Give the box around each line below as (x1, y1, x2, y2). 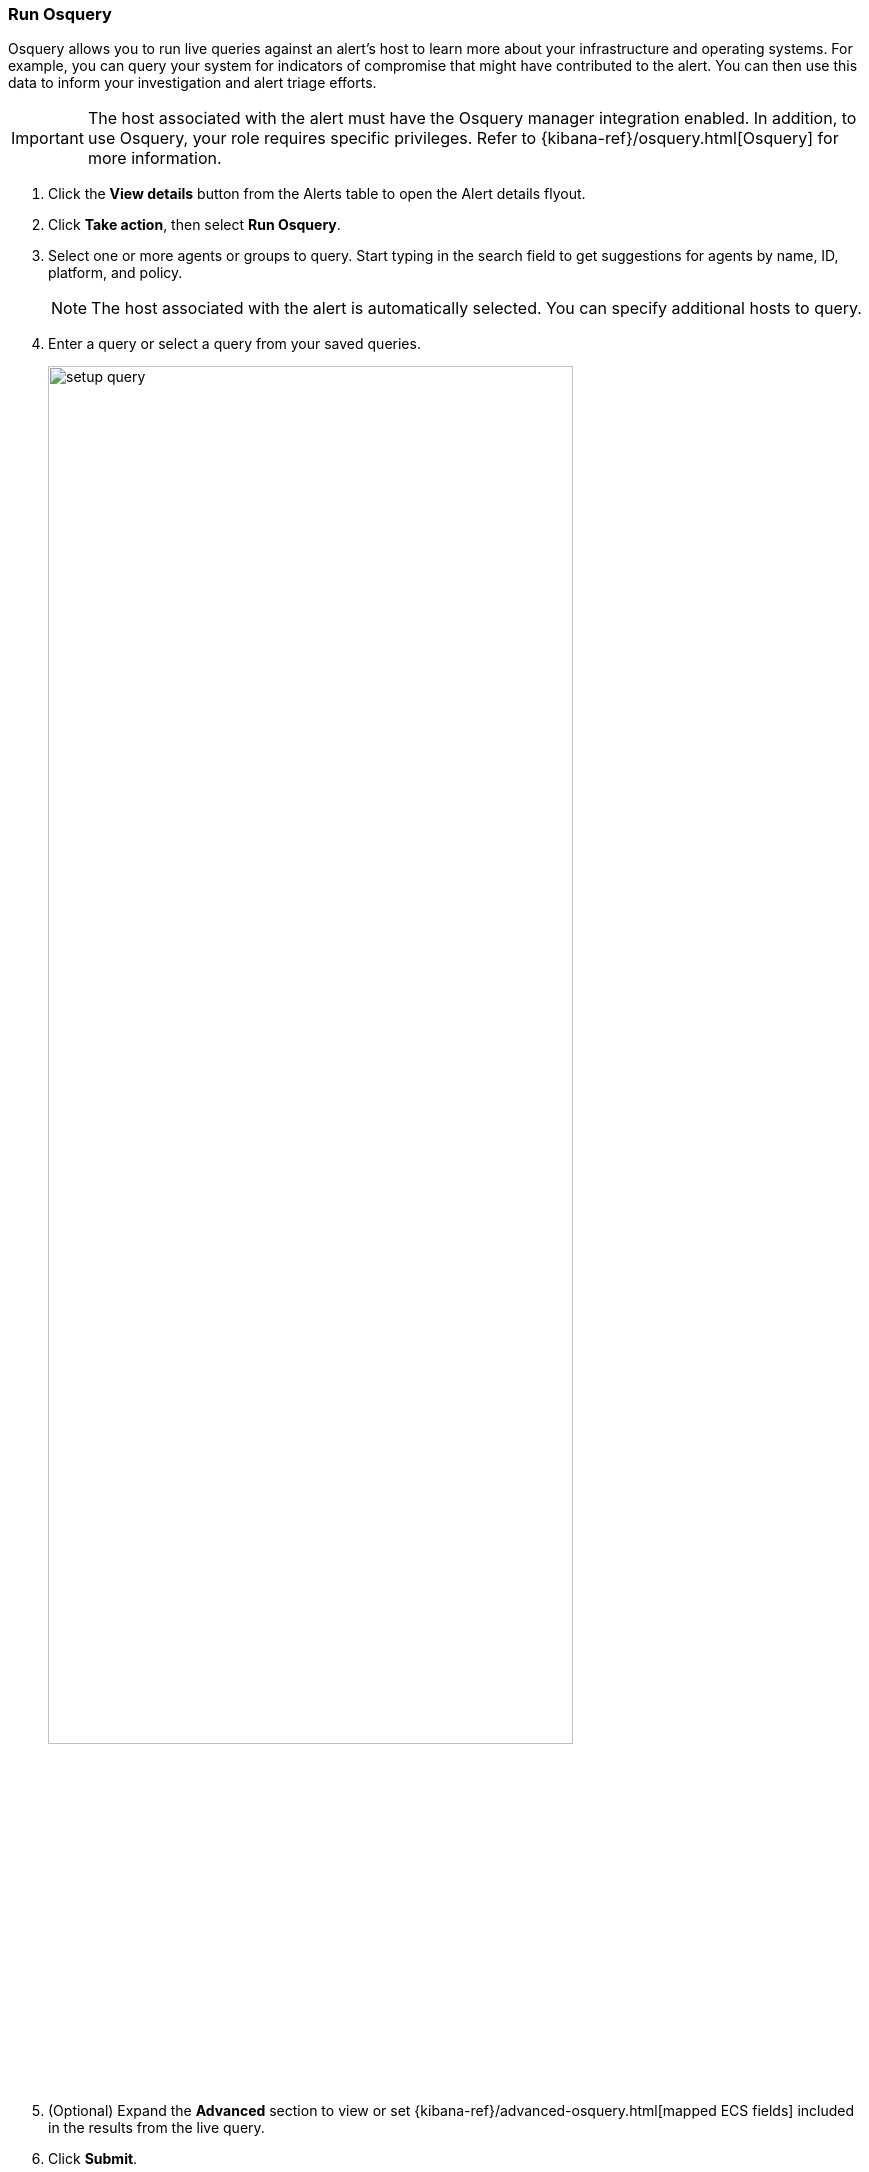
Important (11, 128, 84, 149)
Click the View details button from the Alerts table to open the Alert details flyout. (48, 185, 586, 203)
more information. (87, 148, 222, 169)
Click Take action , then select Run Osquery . (48, 216, 341, 234)
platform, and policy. (48, 264, 183, 282)
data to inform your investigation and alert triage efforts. (8, 74, 377, 92)
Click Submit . (48, 2149, 138, 2167)
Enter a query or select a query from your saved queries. (48, 335, 421, 353)
